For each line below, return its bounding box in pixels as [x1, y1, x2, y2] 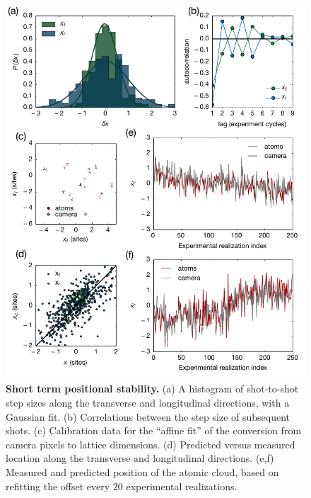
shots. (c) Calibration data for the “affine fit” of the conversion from [6, 423, 302, 438]
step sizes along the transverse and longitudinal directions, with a [6, 395, 290, 410]
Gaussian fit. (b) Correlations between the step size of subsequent [6, 409, 291, 424]
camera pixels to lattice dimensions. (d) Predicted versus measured [6, 436, 295, 451]
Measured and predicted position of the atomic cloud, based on [6, 465, 279, 480]
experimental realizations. [126, 478, 237, 493]
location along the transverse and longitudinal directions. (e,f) [6, 451, 274, 465]
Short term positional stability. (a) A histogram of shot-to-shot [6, 381, 299, 396]
